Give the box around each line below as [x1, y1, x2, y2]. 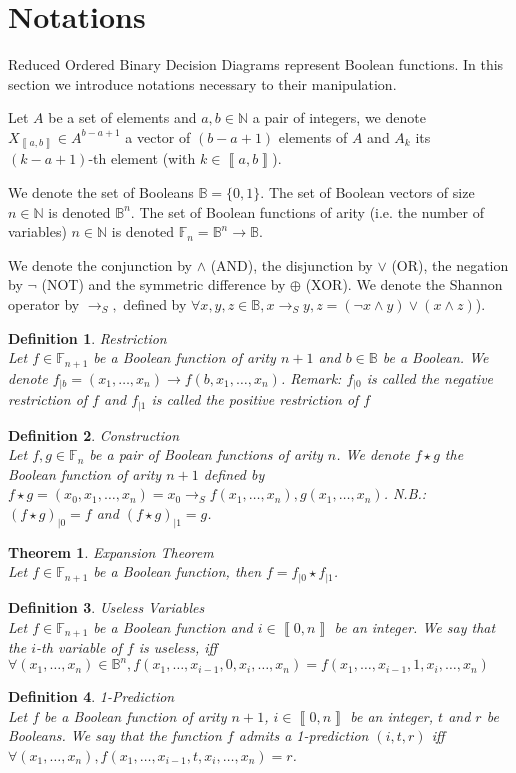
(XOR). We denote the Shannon [305, 274, 503, 295]
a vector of [125, 126, 191, 147]
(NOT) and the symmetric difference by [41, 274, 286, 295]
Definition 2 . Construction [8, 424, 180, 445]
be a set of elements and [48, 107, 197, 128]
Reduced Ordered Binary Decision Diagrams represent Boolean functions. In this [8, 54, 504, 75]
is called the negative [366, 367, 494, 388]
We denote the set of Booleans [8, 182, 194, 203]
